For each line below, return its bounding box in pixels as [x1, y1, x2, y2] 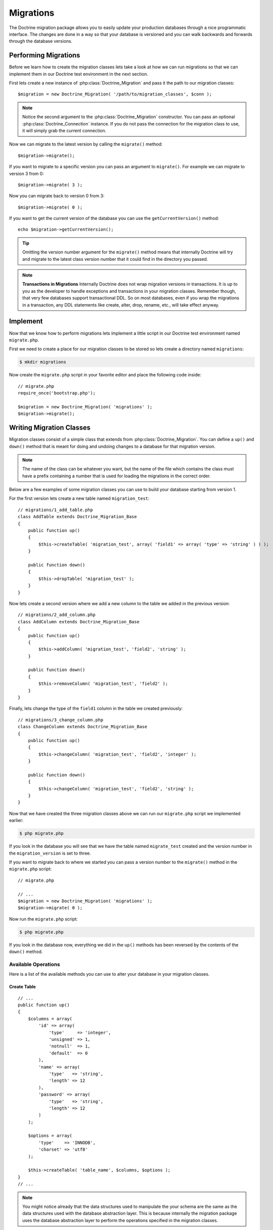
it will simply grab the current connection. [22, 127, 107, 133]
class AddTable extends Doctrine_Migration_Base [18, 514, 137, 520]
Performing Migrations [9, 51, 81, 60]
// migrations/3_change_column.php [18, 717, 104, 723]
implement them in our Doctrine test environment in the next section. [9, 71, 148, 77]
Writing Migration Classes [9, 424, 91, 432]
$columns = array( [27, 1016, 73, 1021]
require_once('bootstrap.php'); [18, 390, 96, 396]
